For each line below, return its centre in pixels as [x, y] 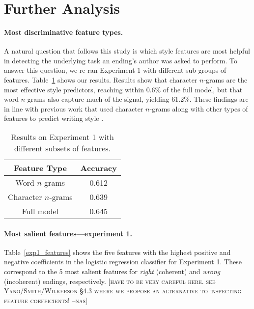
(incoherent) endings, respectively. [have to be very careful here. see [110, 281]
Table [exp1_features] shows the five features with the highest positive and [117, 252]
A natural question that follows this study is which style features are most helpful [127, 51]
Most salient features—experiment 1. [68, 233]
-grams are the [226, 79]
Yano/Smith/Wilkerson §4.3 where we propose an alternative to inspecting [123, 291]
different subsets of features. [62, 148]
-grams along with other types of [199, 108]
